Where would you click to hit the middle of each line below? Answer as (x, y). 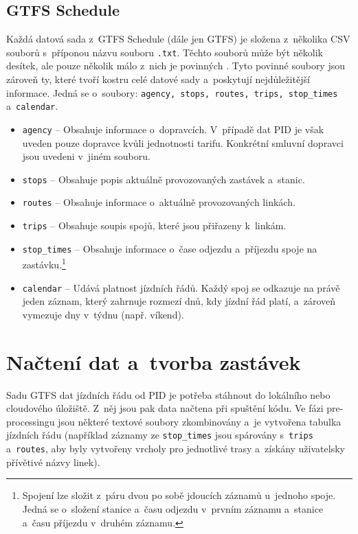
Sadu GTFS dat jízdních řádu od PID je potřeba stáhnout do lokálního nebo (168, 394)
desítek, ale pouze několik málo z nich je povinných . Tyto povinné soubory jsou (176, 66)
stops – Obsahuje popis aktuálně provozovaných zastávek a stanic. (164, 179)
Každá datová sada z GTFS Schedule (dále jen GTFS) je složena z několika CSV (178, 39)
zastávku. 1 (44, 264)
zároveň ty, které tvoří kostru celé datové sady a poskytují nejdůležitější (158, 79)
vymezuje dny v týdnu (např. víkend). (103, 314)
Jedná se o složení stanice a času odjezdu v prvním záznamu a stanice (173, 508)
